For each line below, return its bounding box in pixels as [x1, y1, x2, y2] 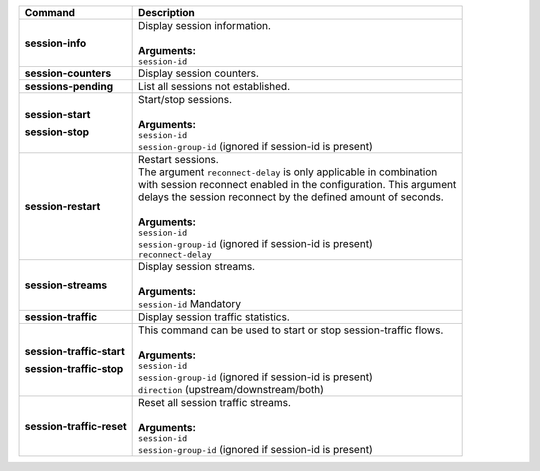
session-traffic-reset [24, 419, 127, 433]
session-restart [24, 200, 101, 213]
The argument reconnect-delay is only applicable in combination [138, 165, 438, 179]
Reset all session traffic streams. [138, 396, 292, 409]
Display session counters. [138, 66, 260, 80]
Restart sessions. [138, 153, 219, 166]
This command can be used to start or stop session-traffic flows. [138, 323, 444, 337]
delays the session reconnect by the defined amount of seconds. [138, 190, 444, 204]
